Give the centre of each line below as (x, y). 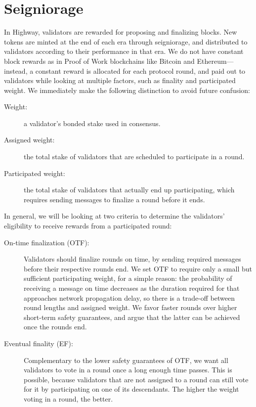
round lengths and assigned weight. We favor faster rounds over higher (130, 307)
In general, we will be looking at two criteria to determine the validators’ (114, 216)
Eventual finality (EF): (39, 343)
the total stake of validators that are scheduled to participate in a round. (134, 157)
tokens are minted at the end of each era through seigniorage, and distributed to (126, 41)
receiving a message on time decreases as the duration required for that (132, 288)
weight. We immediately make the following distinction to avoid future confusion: (127, 90)
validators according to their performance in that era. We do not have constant (124, 51)
